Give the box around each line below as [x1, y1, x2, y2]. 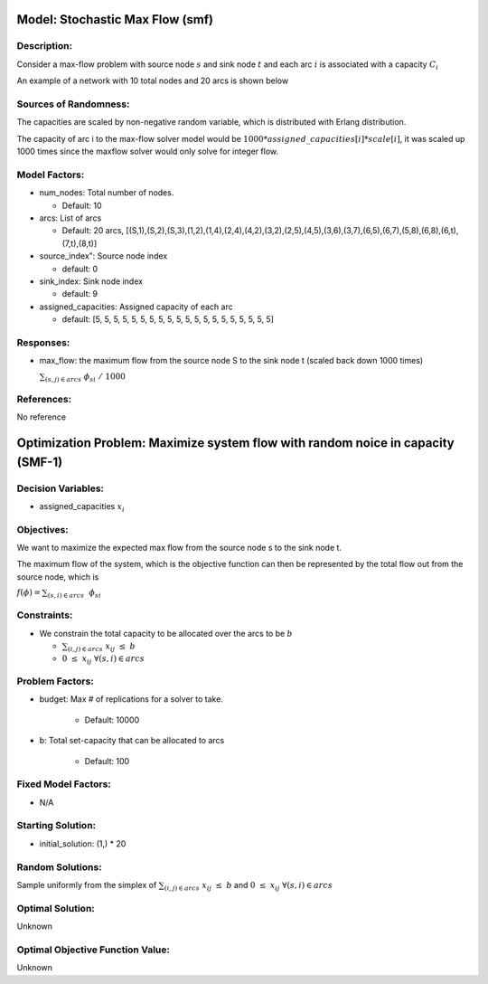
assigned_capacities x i [39, 500, 126, 514]
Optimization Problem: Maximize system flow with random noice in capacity [16, 435, 455, 450]
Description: [16, 40, 72, 52]
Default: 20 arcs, [61, 225, 125, 236]
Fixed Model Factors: [16, 778, 112, 790]
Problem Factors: [16, 675, 94, 687]
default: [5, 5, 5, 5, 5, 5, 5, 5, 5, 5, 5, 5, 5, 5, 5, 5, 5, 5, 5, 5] [61, 314, 275, 325]
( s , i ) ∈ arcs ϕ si [47, 588, 101, 601]
